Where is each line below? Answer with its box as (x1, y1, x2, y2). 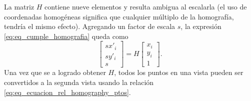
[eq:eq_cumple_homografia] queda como (4, 30, 128, 41)
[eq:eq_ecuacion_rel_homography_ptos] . (4, 86, 131, 97)
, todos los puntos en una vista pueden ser (114, 67, 243, 77)
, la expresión (180, 21, 221, 31)
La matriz (4, 1, 34, 11)
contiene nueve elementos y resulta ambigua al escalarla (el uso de (44, 1, 247, 11)
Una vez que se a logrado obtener (4, 67, 106, 77)
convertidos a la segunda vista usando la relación (4, 76, 154, 87)
